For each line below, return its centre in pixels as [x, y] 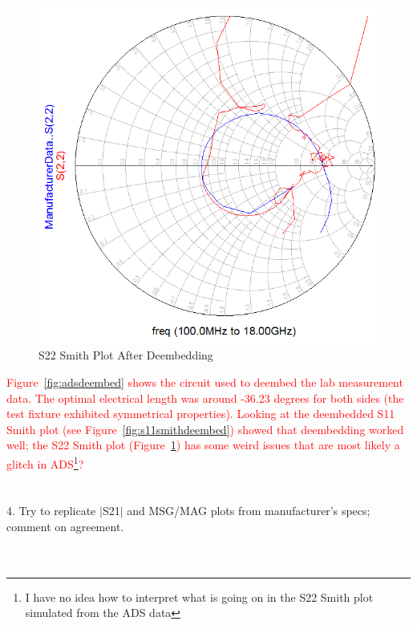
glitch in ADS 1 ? [45, 462]
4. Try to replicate [51, 511]
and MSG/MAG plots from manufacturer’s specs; [249, 511]
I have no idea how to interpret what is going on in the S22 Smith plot [199, 597]
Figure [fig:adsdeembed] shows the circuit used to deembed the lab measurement [205, 381]
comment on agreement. [65, 526]
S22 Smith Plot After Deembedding [126, 355]
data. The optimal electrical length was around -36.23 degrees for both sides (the [205, 398]
